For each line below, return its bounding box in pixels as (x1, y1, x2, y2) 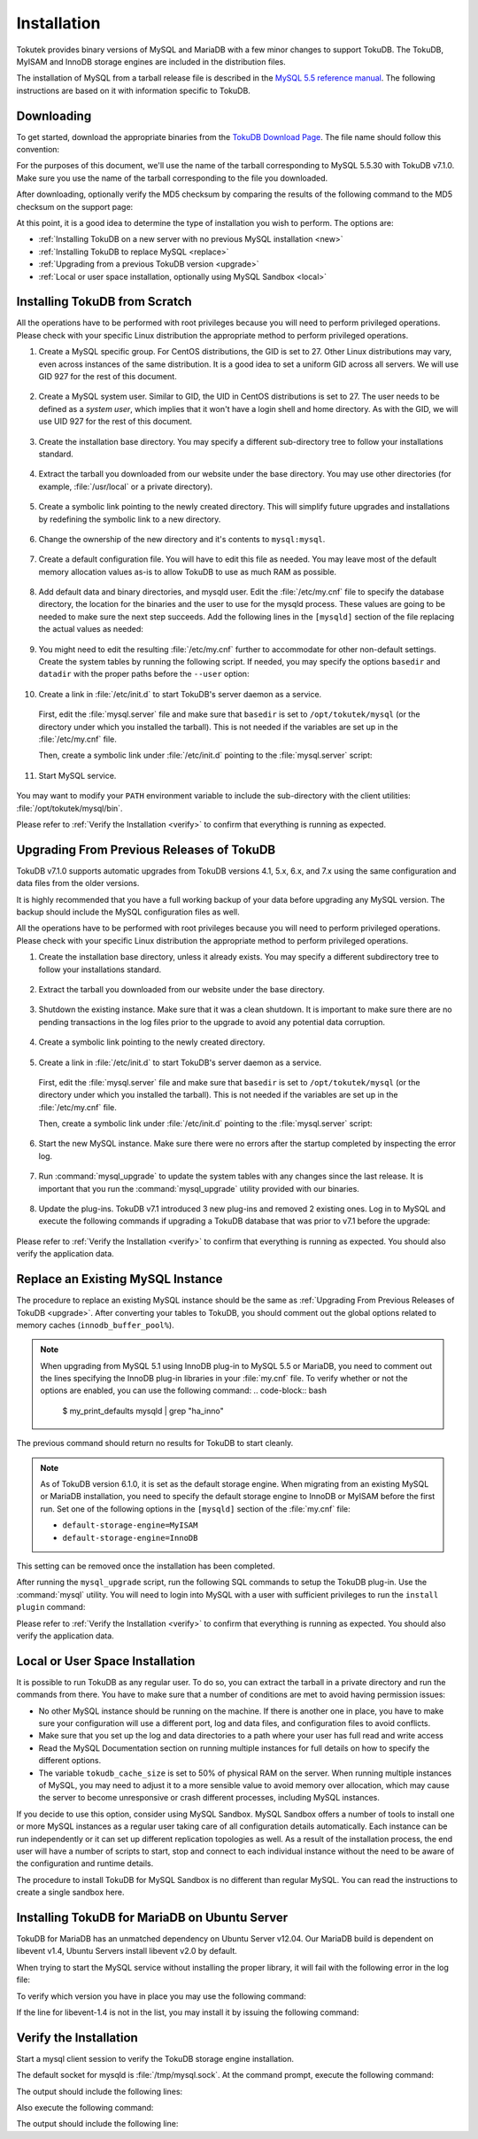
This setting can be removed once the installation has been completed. (16, 1560, 275, 1571)
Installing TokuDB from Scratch (16, 294, 192, 309)
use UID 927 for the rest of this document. (38, 416, 193, 427)
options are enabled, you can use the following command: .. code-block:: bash (40, 1385, 328, 1396)
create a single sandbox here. (16, 1887, 125, 1898)
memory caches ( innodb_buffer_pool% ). (16, 1319, 174, 1330)
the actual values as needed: (38, 624, 143, 634)
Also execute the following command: (16, 2103, 154, 2113)
